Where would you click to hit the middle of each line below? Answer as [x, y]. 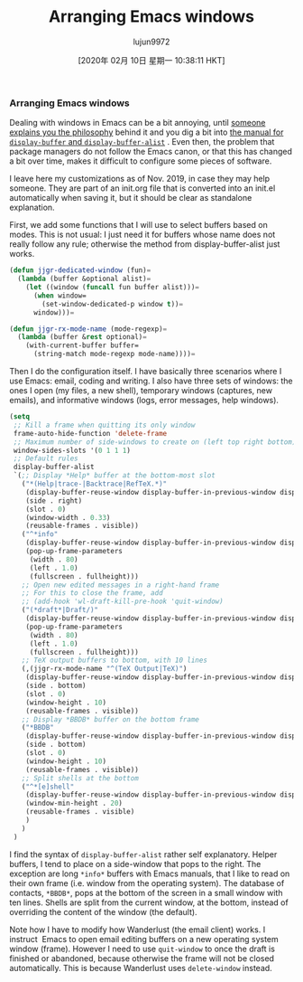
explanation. [32, 208]
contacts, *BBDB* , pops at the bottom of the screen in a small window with [146, 892]
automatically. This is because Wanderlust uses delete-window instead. [141, 968]
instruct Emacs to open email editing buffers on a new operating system [144, 939]
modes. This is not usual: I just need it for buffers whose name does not [142, 235]
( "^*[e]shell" [48, 787]
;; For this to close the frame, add [92, 593]
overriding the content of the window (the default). [103, 911]
